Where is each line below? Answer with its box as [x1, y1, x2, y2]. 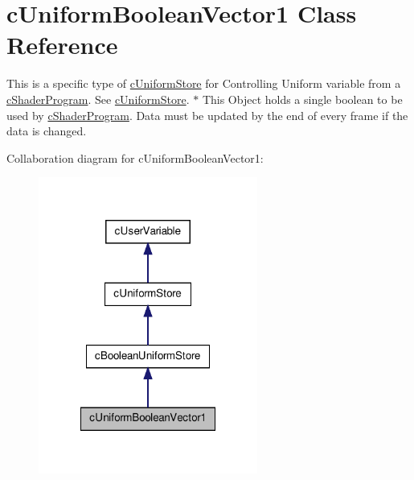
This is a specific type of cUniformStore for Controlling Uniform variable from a [6, 75, 401, 92]
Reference [6, 28, 118, 61]
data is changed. [6, 122, 87, 139]
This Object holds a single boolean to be [202, 90, 403, 107]
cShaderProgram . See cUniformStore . [6, 90, 190, 107]
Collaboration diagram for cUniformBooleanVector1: [6, 149, 264, 166]
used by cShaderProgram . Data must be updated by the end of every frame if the [6, 106, 408, 123]
